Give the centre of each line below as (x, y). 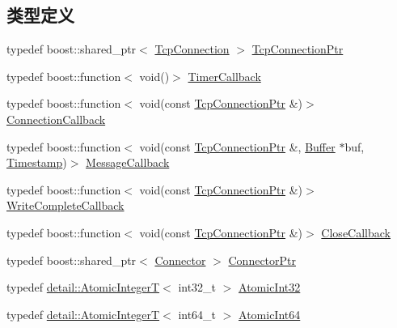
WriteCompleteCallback (65, 205)
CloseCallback (356, 232)
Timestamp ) (37, 162)
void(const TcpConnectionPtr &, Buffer (237, 146)
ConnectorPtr (262, 260)
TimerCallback (224, 76)
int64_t (197, 314)
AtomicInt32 (270, 287)
